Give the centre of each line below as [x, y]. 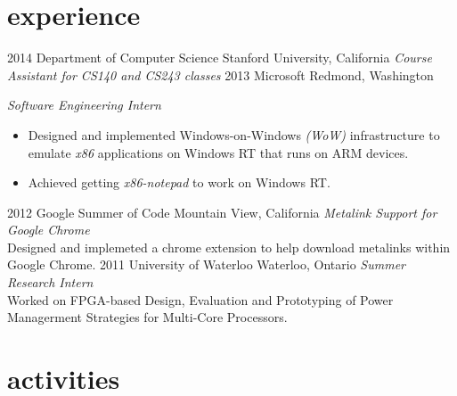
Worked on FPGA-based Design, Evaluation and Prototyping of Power [200, 299]
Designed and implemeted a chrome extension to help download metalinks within [229, 247]
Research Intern [50, 282]
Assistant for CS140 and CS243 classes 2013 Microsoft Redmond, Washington [220, 74]
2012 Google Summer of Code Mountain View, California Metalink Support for [222, 212]
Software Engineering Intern [84, 105]
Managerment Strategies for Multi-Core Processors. [147, 317]
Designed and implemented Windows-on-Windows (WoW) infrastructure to [234, 134]
